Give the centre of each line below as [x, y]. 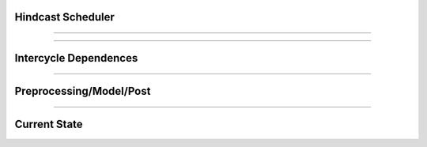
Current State [49, 124]
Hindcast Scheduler [64, 17]
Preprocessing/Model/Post [83, 91]
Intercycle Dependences [76, 58]
